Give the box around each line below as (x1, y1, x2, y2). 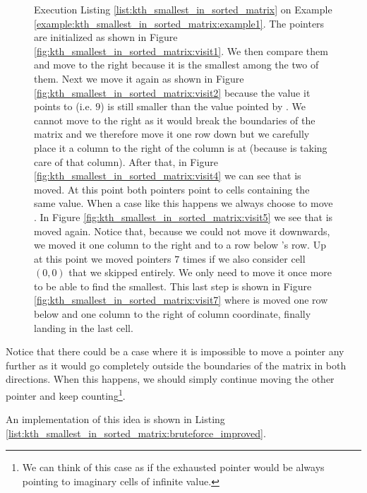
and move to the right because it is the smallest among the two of (34, 57, 319, 72)
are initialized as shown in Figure (34, 30, 178, 44)
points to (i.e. (34, 99, 92, 114)
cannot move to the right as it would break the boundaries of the (34, 112, 315, 127)
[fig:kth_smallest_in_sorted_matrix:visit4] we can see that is (34, 168, 301, 183)
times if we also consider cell (182, 251, 306, 266)
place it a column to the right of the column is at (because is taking (34, 140, 327, 155)
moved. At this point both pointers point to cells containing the (34, 182, 310, 196)
